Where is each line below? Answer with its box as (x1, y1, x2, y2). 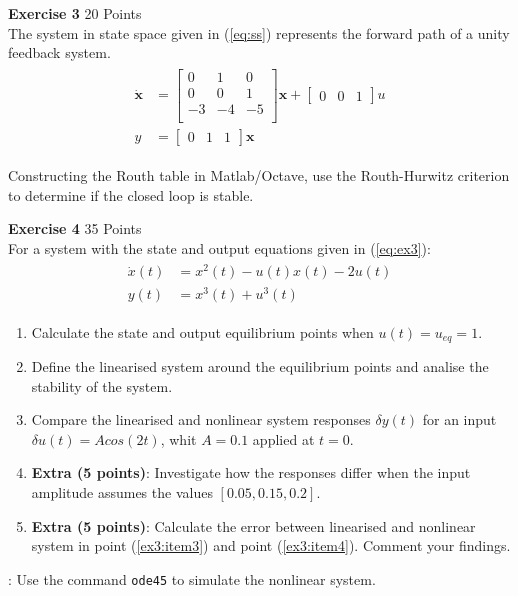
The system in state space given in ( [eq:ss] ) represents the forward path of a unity (8, 22, 510, 43)
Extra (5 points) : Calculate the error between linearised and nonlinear (31, 515, 476, 536)
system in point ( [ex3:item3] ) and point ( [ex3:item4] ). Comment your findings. (31, 535, 511, 556)
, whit (160, 428, 197, 449)
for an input (422, 409, 497, 430)
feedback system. (8, 42, 111, 63)
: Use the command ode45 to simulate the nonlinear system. (8, 568, 376, 589)
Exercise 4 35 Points (8, 218, 142, 239)
